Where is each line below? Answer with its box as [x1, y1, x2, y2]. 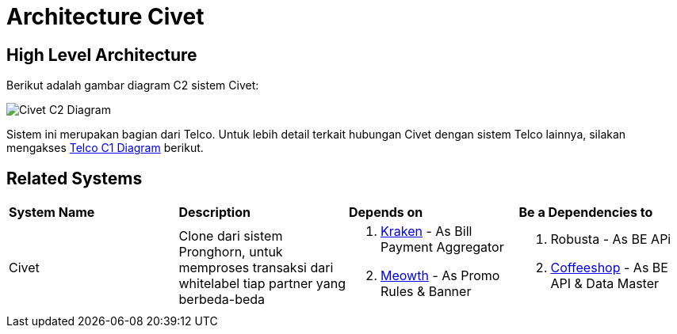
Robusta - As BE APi [550, 231, 671, 248]
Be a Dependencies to [518, 204, 653, 221]
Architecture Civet [6, 3, 205, 30]
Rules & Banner [381, 283, 472, 300]
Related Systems [6, 168, 143, 188]
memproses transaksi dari [178, 260, 334, 276]
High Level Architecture [6, 44, 197, 65]
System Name [9, 204, 95, 221]
